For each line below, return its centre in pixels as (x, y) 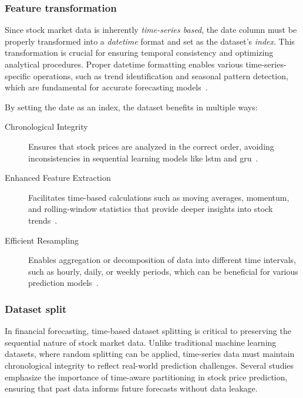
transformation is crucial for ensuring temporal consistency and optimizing (139, 53)
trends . (43, 220)
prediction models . (63, 283)
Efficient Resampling (42, 240)
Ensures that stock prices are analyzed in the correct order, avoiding (151, 146)
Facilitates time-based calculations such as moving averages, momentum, (159, 197)
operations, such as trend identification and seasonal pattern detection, (161, 75)
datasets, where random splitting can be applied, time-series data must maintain (150, 354)
